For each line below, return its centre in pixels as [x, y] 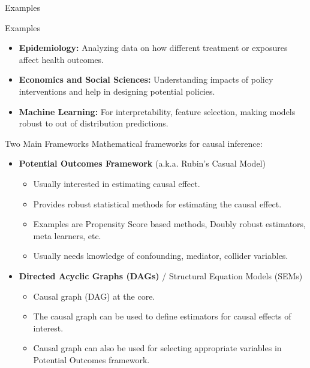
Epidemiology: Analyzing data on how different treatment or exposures [153, 48]
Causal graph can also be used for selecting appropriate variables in [157, 348]
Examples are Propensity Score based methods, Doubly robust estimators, [169, 224]
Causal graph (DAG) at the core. [94, 296]
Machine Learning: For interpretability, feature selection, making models [157, 111]
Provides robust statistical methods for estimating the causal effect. [157, 203]
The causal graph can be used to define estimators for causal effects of [162, 316]
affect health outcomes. [61, 59]
